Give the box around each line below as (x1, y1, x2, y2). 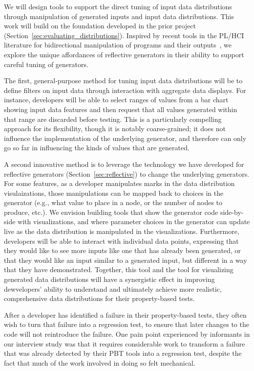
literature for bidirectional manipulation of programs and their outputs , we (4, 40, 232, 50)
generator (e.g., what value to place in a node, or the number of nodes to (4, 197, 223, 208)
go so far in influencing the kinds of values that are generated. (4, 142, 190, 153)
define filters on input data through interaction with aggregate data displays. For (4, 85, 246, 95)
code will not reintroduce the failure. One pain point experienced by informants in (4, 329, 250, 339)
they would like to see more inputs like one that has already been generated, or (4, 245, 241, 255)
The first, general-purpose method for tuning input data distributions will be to (4, 75, 243, 86)
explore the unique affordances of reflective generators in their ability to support (4, 49, 244, 59)
